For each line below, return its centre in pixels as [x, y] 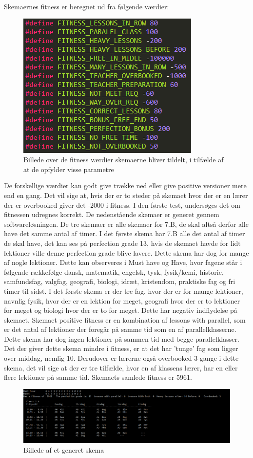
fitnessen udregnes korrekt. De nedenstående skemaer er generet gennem [112, 214]
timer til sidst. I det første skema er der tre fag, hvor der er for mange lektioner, [124, 291]
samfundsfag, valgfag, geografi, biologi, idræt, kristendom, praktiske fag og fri [120, 281]
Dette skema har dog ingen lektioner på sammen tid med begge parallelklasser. [122, 338]
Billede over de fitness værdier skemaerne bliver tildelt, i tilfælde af [124, 160]
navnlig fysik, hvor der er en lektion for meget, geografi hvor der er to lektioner [122, 300]
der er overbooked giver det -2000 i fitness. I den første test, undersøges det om [122, 205]
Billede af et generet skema [64, 449]
